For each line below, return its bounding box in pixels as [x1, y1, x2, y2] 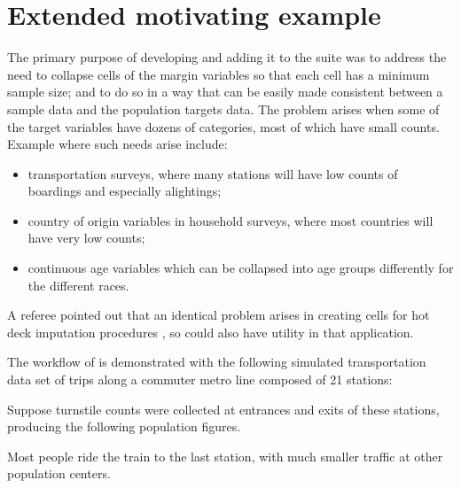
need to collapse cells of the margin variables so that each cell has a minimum [7, 65, 430, 83]
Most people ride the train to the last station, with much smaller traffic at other [7, 446, 443, 465]
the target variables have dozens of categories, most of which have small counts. [7, 117, 440, 136]
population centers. [7, 464, 111, 483]
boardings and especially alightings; [27, 182, 222, 200]
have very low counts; [27, 229, 145, 247]
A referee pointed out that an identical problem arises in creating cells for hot [7, 306, 430, 324]
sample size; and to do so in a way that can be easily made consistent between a [7, 82, 443, 101]
